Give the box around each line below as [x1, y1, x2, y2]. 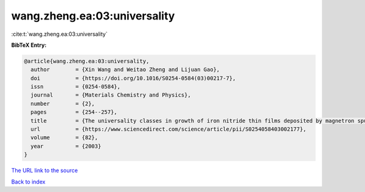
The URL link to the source [11, 167, 78, 174]
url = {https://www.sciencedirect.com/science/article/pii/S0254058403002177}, [30, 126, 307, 133]
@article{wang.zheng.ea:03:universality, [24, 58, 150, 64]
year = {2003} [30, 143, 102, 149]
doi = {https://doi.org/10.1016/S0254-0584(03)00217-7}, [30, 75, 236, 81]
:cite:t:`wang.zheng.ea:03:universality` [11, 30, 108, 38]
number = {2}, [30, 100, 96, 107]
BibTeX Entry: [11, 41, 47, 49]
